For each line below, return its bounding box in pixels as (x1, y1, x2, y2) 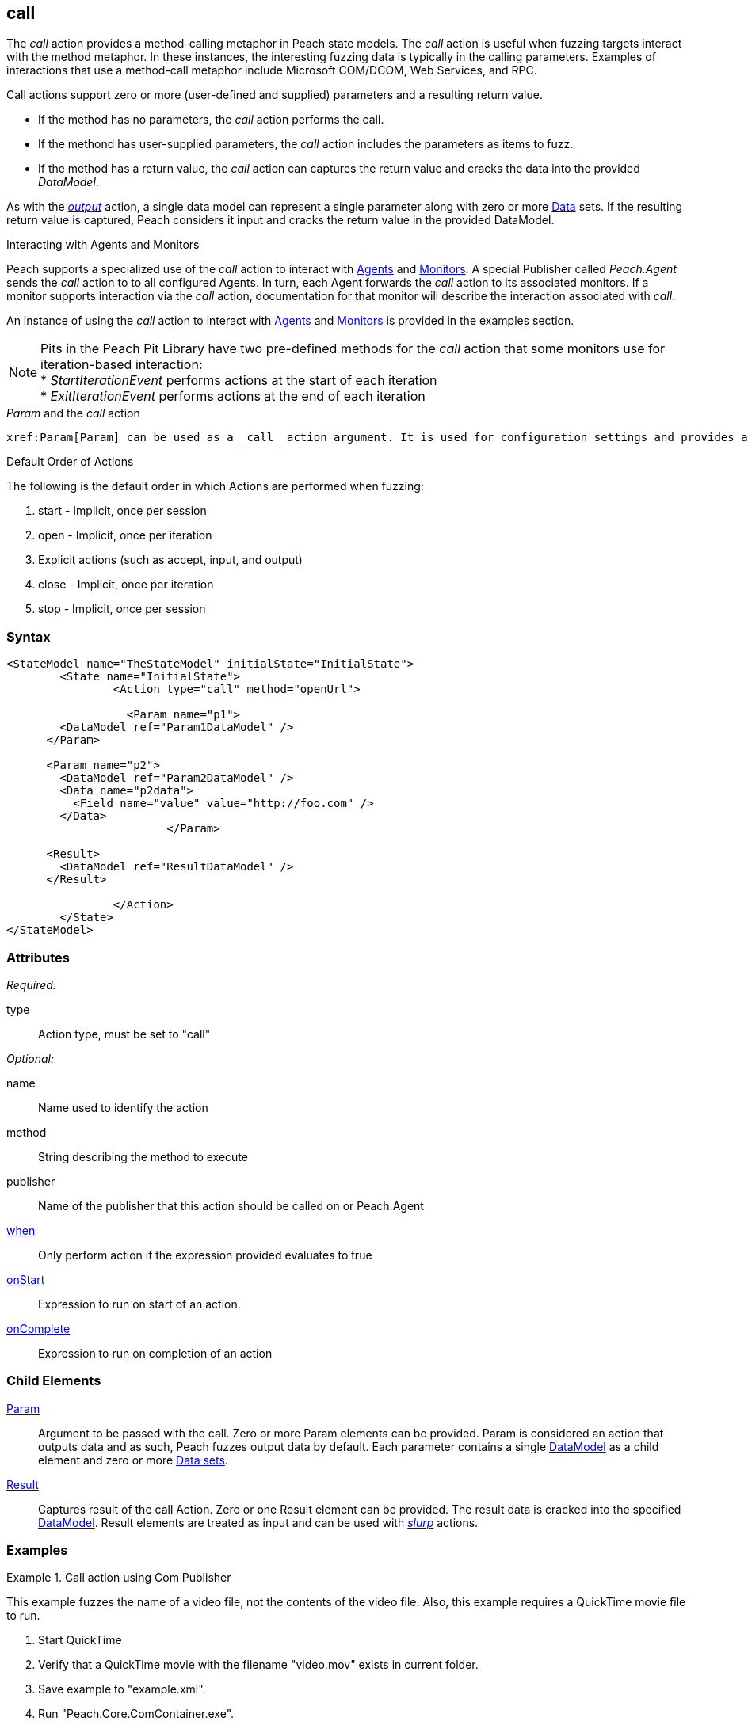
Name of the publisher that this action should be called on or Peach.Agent (38, 1198, 424, 1213)
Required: (6, 977, 56, 992)
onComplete (6, 1321, 71, 1335)
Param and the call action (6, 406, 140, 421)
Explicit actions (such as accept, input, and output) (38, 553, 303, 567)
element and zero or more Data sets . (38, 1453, 228, 1467)
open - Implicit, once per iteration (38, 528, 212, 543)
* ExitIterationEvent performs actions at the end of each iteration (40, 388, 426, 405)
